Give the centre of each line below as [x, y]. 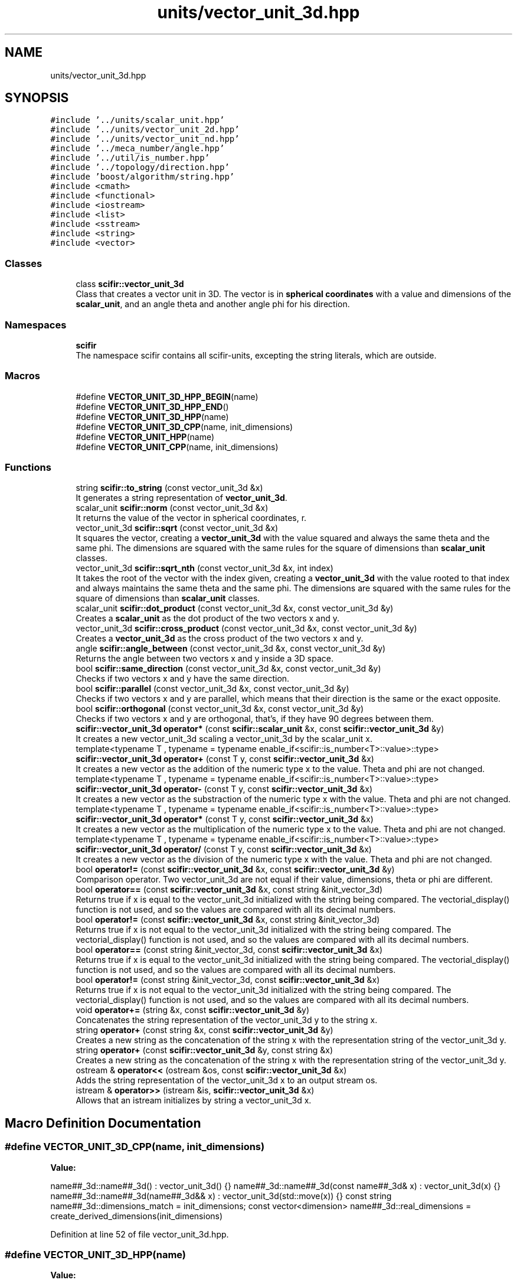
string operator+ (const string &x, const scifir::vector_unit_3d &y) [204, 1030]
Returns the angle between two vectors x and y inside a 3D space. [205, 659]
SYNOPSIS [37, 98]
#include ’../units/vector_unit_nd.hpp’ [145, 139]
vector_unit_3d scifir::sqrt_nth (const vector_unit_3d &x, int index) [204, 568]
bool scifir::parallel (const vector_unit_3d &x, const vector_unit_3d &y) [212, 689]
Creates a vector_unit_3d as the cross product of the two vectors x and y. [220, 639]
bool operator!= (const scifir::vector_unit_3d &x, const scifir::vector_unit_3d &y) [235, 870]
